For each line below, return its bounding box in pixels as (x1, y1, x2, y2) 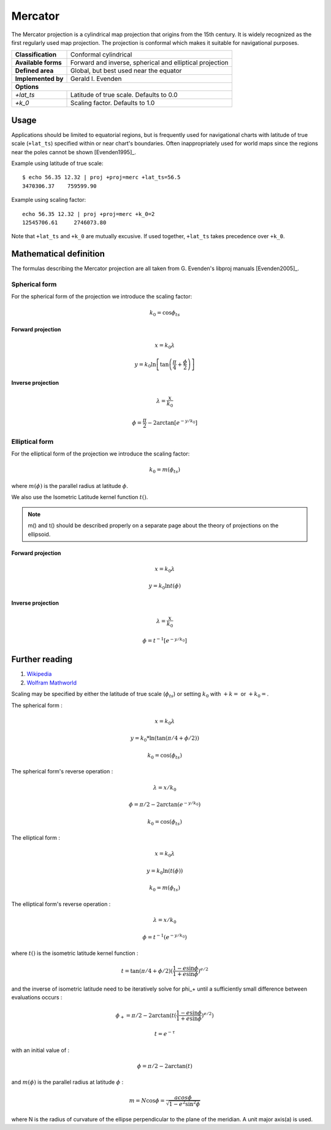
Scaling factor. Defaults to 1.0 (70, 99, 155, 107)
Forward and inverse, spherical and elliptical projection (70, 58, 229, 67)
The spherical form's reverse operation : (11, 768, 113, 775)
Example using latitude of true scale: (11, 160, 104, 167)
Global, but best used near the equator (70, 66, 182, 75)
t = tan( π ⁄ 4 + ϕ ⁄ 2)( (121, 967, 173, 974)
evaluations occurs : (11, 994, 63, 1001)
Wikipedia (26, 670, 52, 678)
